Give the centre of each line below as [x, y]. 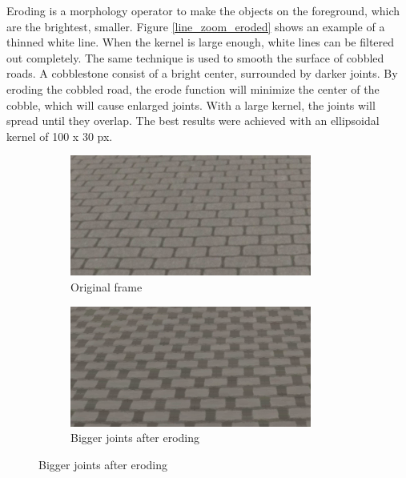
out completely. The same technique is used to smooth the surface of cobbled [195, 57]
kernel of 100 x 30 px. [60, 136]
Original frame [107, 286]
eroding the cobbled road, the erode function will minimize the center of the [193, 88]
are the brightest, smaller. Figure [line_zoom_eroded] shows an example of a [196, 26]
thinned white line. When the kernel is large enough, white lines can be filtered [201, 42]
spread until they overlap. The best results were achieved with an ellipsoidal [193, 121]
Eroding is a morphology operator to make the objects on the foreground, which [203, 10]
